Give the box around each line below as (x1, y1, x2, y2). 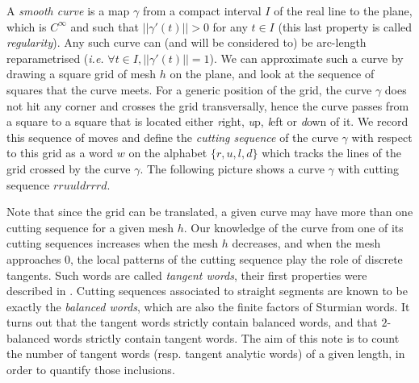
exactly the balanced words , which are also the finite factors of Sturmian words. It (6, 298, 410, 314)
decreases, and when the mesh (232, 235, 381, 252)
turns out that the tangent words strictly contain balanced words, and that (6, 314, 378, 331)
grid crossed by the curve (6, 160, 131, 177)
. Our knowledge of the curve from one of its (183, 219, 404, 235)
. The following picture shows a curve (140, 160, 325, 177)
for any (212, 18, 248, 35)
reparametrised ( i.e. (6, 49, 104, 66)
